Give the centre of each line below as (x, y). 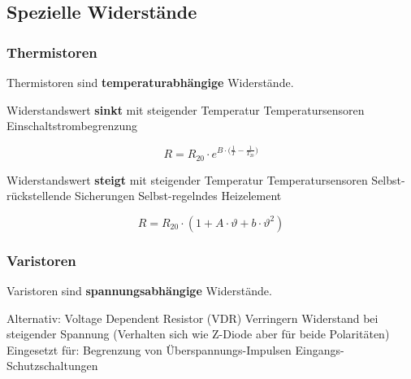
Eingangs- (320, 349)
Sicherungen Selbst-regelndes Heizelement (178, 196)
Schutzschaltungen (52, 366)
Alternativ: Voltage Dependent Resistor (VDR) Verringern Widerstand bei (193, 318)
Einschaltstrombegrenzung (72, 126)
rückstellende (39, 196)
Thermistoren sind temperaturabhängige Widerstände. (150, 82)
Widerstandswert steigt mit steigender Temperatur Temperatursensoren (187, 179)
